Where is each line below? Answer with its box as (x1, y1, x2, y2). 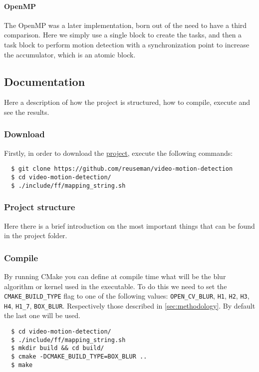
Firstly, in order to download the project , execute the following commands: (4, 147, 233, 158)
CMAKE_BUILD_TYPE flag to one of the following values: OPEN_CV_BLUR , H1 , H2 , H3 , (4, 291, 250, 301)
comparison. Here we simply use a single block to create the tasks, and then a (4, 29, 242, 40)
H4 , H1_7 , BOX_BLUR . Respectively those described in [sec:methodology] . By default (4, 300, 256, 311)
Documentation (4, 73, 85, 89)
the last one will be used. (4, 310, 80, 321)
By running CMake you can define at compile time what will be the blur (4, 271, 226, 281)
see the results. (4, 106, 49, 117)
